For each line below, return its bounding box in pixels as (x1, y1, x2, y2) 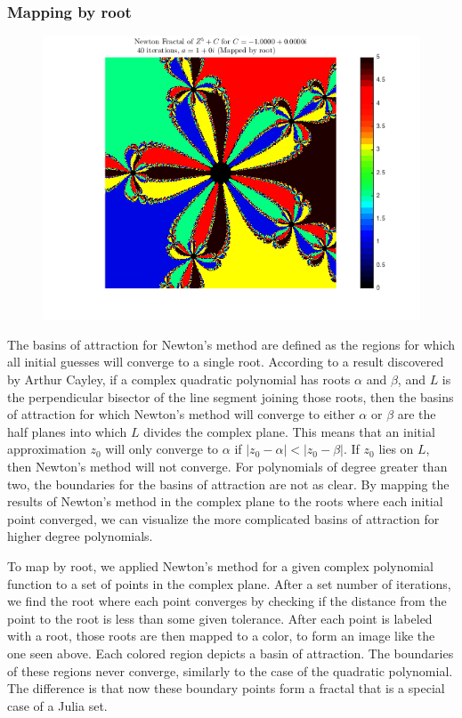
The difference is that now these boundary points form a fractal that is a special (7, 679, 445, 698)
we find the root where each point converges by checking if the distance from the (7, 592, 447, 610)
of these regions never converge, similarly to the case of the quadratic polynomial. (7, 661, 453, 680)
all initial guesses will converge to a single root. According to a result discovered (7, 352, 444, 371)
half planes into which (7, 422, 127, 440)
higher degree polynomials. (7, 527, 153, 545)
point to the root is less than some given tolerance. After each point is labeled (7, 609, 433, 627)
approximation (7, 440, 86, 458)
